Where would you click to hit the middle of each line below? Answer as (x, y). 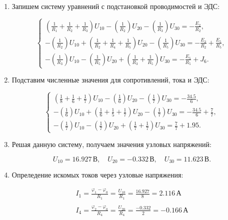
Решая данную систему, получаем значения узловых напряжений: (111, 144)
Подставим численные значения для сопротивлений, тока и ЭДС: (110, 80)
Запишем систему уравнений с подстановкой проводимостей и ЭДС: (116, 6)
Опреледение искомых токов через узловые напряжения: (97, 175)
